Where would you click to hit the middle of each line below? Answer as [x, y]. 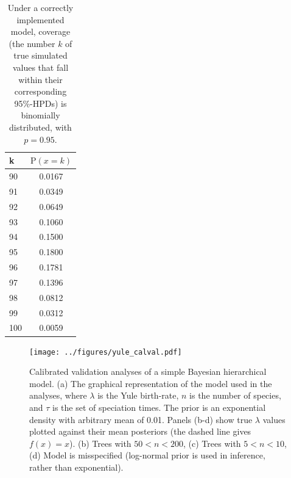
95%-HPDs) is [40, 103]
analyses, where [58, 395]
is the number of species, [235, 395]
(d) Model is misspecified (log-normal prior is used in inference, [147, 455]
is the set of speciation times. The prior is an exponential [159, 407]
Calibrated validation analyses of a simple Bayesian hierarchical [148, 371]
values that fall [40, 67]
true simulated [40, 55]
